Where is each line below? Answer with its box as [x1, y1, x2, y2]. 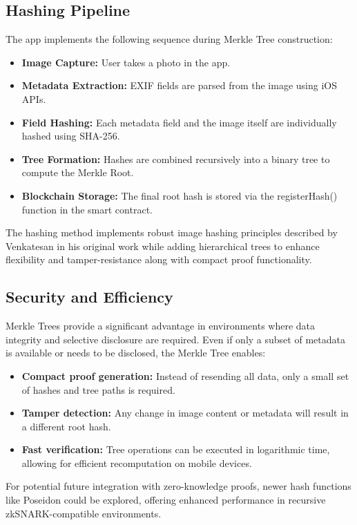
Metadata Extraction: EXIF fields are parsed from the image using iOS [21, 78, 337, 93]
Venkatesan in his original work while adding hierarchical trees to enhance [6, 238, 320, 253]
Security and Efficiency [6, 286, 173, 307]
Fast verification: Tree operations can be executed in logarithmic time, [21, 442, 330, 457]
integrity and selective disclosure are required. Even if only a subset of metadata [6, 332, 345, 346]
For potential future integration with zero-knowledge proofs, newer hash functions [6, 479, 351, 493]
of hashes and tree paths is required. [21, 382, 175, 397]
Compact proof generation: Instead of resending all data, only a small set [21, 368, 349, 383]
